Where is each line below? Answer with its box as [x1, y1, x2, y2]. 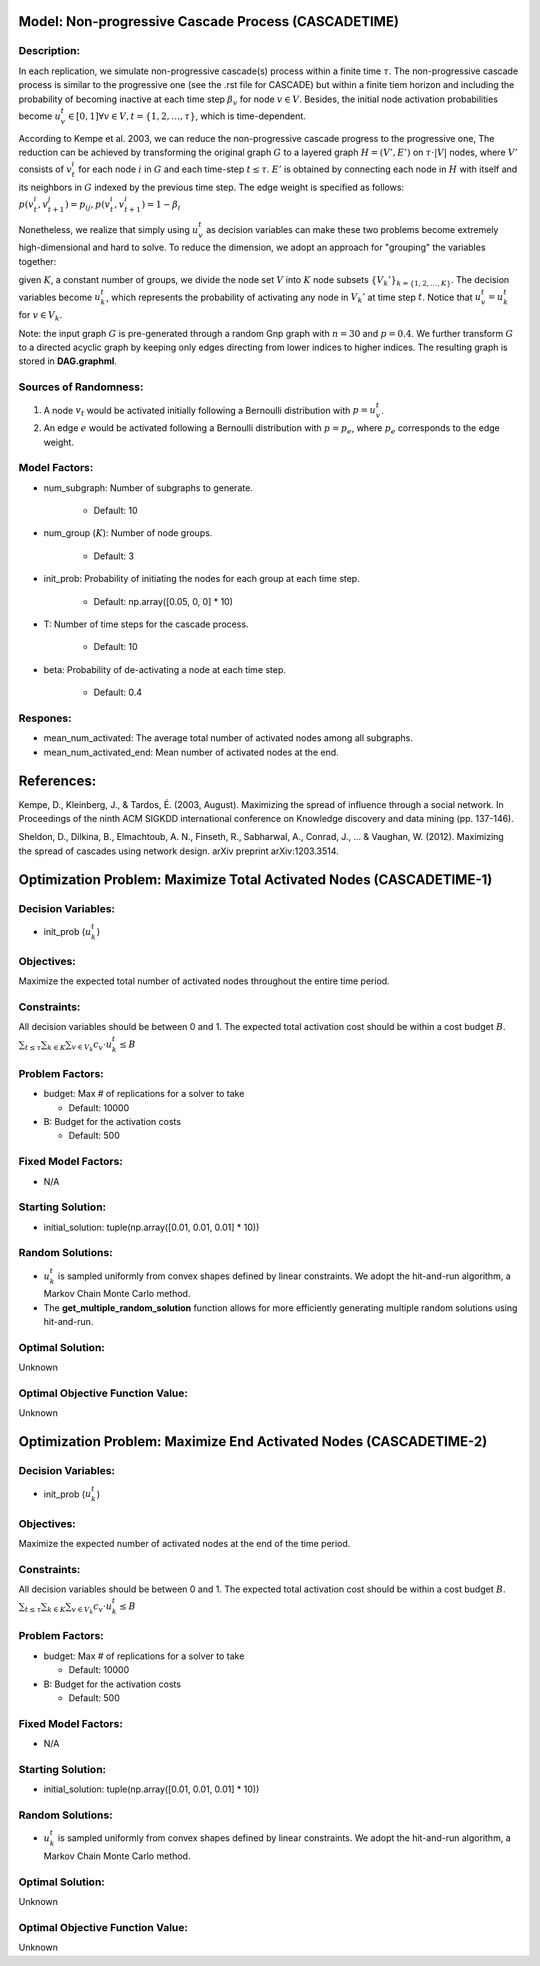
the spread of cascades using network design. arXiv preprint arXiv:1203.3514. [18, 845, 339, 857]
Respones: [18, 711, 72, 725]
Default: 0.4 [93, 686, 143, 699]
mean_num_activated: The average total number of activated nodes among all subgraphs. [43, 732, 414, 744]
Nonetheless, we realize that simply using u [18, 223, 199, 235]
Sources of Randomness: [18, 380, 144, 394]
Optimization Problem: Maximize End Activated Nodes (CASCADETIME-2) [18, 1433, 488, 1450]
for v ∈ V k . [18, 309, 63, 324]
